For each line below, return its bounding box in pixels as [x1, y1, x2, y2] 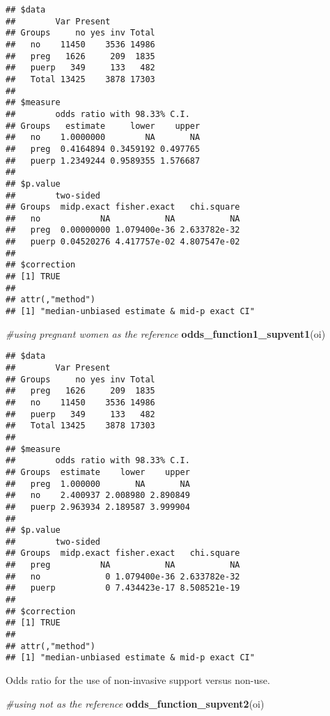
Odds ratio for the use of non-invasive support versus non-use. [6, 673, 270, 687]
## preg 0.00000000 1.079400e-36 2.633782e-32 [6, 225, 240, 235]
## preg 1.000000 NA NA [6, 478, 190, 489]
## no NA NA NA [6, 213, 240, 224]
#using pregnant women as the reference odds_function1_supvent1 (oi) [6, 326, 326, 341]
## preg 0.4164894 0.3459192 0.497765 [6, 143, 201, 154]
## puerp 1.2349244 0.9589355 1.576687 [6, 155, 201, 166]
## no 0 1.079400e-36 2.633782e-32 [6, 571, 240, 582]
